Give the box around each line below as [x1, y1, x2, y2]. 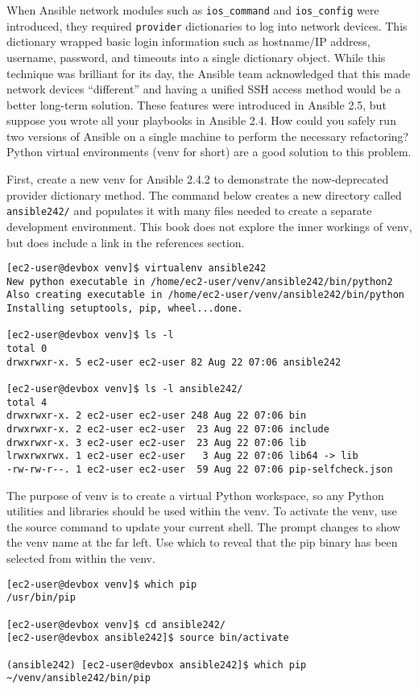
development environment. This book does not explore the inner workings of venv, [6, 217, 412, 234]
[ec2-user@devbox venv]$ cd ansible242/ [6, 618, 226, 630]
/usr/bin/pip [6, 592, 76, 604]
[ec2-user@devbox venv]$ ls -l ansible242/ [6, 383, 243, 395]
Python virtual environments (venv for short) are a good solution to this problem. [6, 143, 412, 160]
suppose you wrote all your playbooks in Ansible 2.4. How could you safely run [6, 112, 396, 129]
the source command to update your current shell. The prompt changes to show [6, 518, 400, 535]
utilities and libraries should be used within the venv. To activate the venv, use [6, 502, 397, 519]
